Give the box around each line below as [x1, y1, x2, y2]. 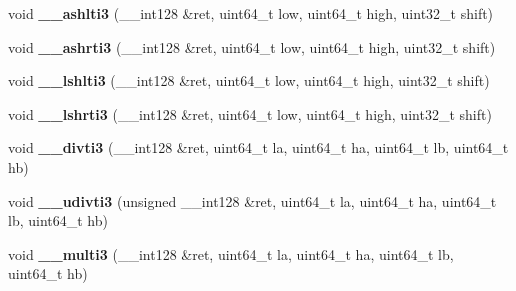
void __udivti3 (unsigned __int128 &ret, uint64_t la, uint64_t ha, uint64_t [8, 190, 497, 211]
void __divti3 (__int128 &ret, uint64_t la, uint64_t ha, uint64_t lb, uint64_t [8, 137, 509, 158]
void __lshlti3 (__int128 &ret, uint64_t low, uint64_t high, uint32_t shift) [8, 70, 490, 91]
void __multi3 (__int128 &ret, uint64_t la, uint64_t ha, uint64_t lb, [8, 243, 454, 264]
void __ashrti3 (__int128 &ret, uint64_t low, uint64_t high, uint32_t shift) [8, 36, 496, 57]
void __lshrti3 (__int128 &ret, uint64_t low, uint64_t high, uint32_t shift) [8, 103, 492, 124]
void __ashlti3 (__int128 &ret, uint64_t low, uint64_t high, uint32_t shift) [8, 3, 494, 23]
